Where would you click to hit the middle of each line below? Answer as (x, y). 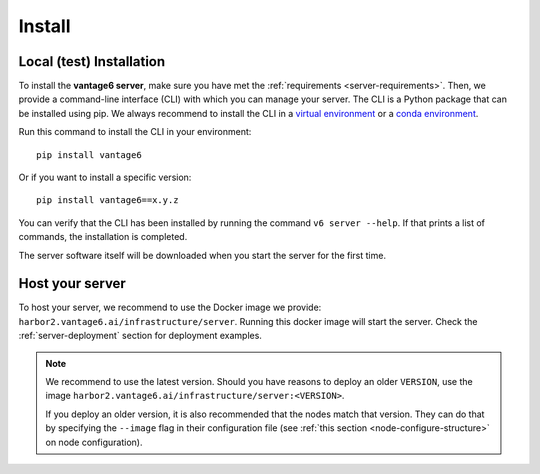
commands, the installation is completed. (103, 237)
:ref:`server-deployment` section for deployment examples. (140, 336)
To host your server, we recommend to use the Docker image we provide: (170, 307)
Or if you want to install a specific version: (105, 177)
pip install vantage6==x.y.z (107, 200)
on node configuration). (94, 442)
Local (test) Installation (92, 61)
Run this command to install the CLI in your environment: (135, 132)
